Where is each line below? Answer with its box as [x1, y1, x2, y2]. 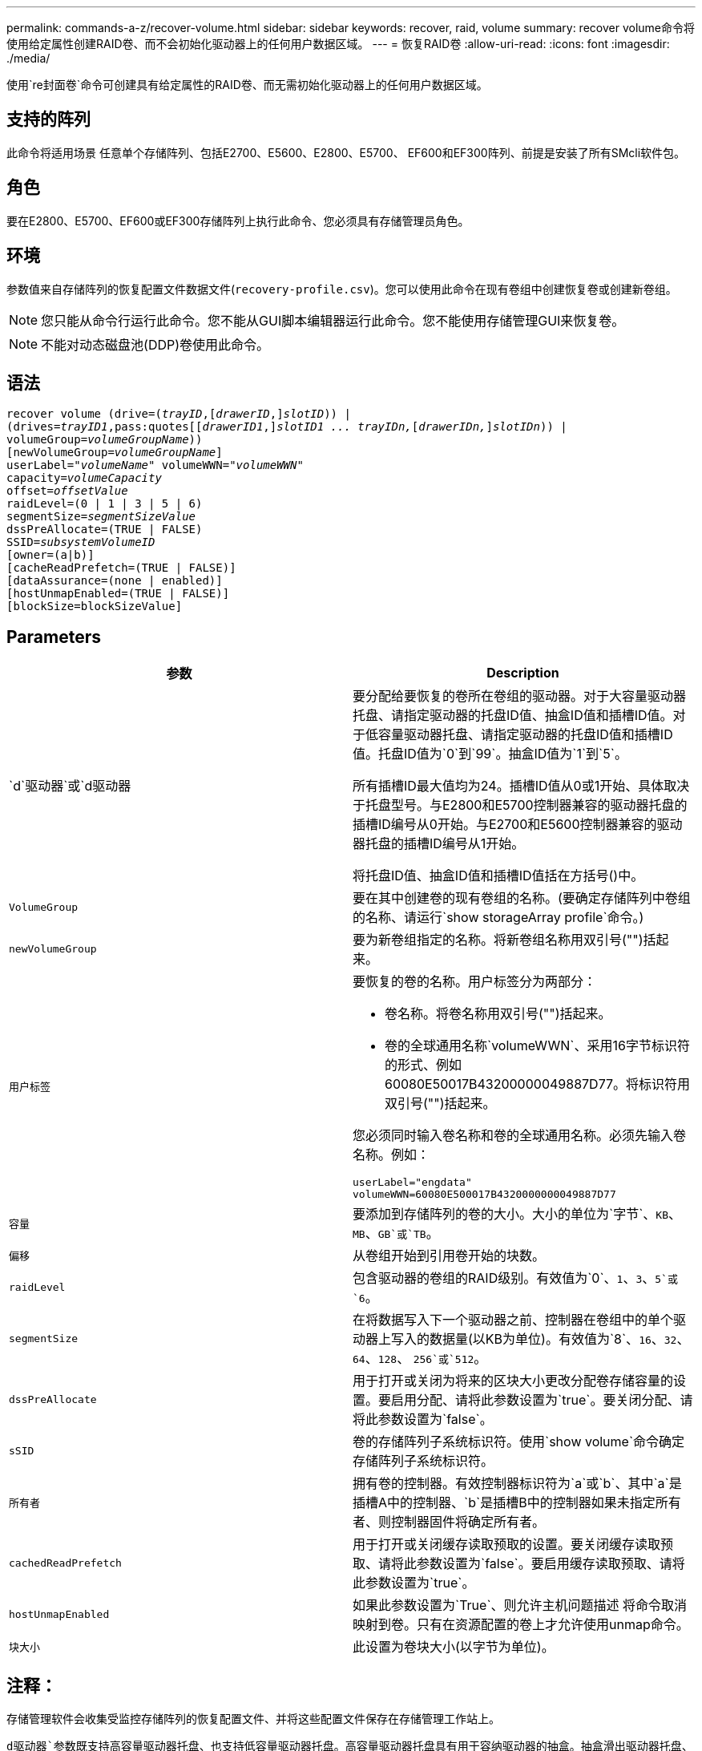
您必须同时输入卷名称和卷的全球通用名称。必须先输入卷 [353, 1127, 687, 1144]
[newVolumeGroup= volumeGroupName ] [6, 446, 223, 459]
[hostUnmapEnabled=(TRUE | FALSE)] [6, 587, 230, 601]
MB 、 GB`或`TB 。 [353, 1225, 439, 1242]
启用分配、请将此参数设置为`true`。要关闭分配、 [391, 1392, 680, 1409]
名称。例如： [353, 1146, 430, 1163]
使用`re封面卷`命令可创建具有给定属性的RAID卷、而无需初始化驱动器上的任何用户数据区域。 [6, 78, 488, 91]
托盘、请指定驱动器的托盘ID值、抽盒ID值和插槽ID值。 [353, 707, 673, 724]
